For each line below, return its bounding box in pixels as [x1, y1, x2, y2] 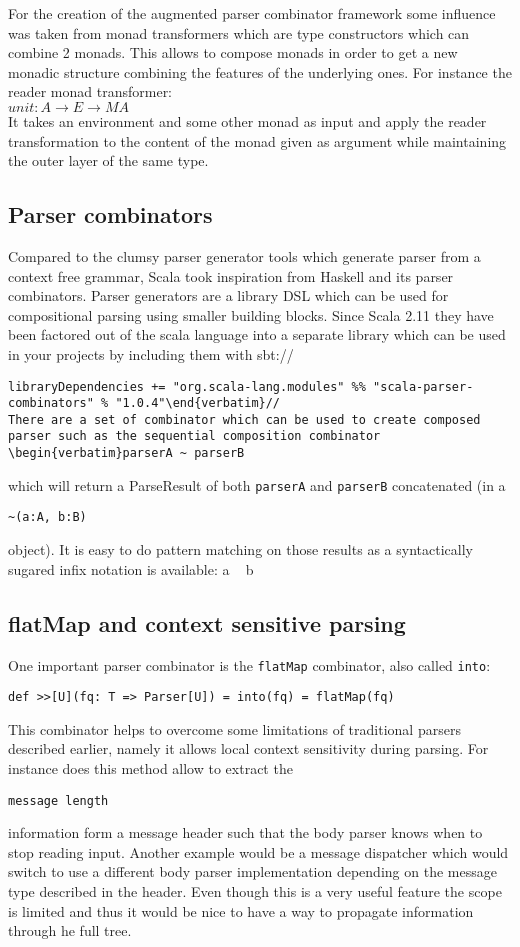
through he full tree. [8, 920, 132, 941]
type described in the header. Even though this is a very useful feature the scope [8, 881, 502, 902]
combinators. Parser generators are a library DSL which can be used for [8, 285, 449, 306]
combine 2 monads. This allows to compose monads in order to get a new [8, 42, 458, 63]
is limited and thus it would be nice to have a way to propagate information [8, 900, 474, 921]
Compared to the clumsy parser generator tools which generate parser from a [8, 245, 481, 266]
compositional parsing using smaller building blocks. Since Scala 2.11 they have [8, 304, 494, 325]
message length [8, 793, 109, 808]
